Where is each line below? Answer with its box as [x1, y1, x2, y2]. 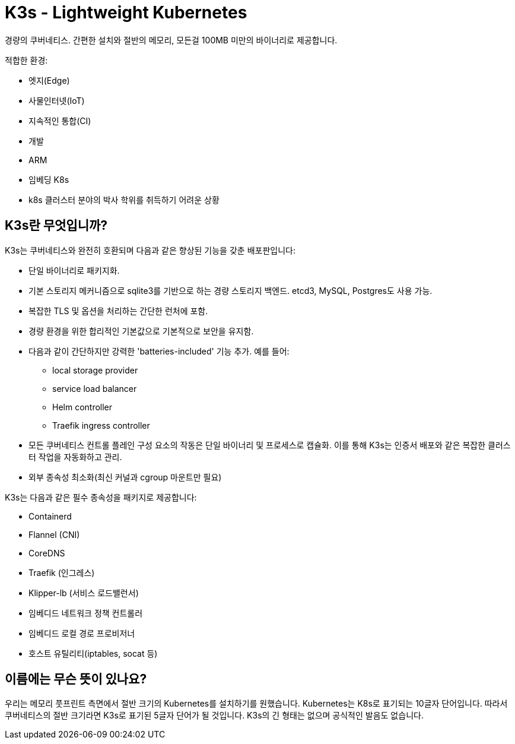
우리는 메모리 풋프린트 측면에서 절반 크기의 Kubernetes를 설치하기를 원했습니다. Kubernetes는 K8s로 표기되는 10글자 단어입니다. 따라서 [5, 698, 508, 709]
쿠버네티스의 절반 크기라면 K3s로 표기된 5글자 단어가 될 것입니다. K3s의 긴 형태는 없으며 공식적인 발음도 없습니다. [5, 710, 424, 721]
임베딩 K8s [28, 174, 69, 185]
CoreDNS [28, 547, 65, 558]
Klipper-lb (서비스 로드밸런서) [28, 587, 139, 598]
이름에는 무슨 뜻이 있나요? [5, 672, 147, 687]
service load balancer [52, 383, 137, 394]
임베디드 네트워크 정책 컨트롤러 [28, 607, 143, 618]
